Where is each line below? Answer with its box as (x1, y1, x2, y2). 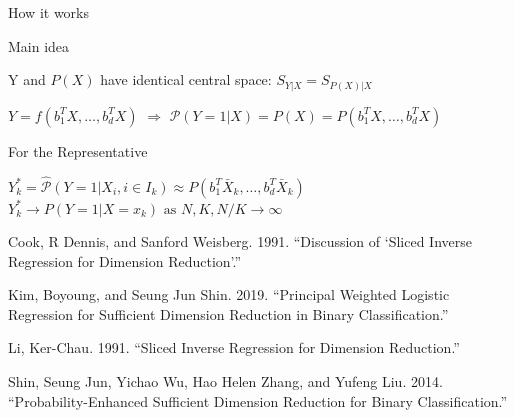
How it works (8, 2, 89, 22)
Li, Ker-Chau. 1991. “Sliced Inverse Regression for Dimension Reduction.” (8, 337, 460, 358)
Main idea (8, 35, 70, 56)
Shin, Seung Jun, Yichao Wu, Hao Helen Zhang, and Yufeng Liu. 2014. (8, 371, 443, 392)
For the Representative (8, 140, 148, 161)
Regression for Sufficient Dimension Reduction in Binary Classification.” (8, 303, 449, 324)
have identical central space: (100, 69, 272, 90)
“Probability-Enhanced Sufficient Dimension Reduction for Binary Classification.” (8, 390, 508, 411)
